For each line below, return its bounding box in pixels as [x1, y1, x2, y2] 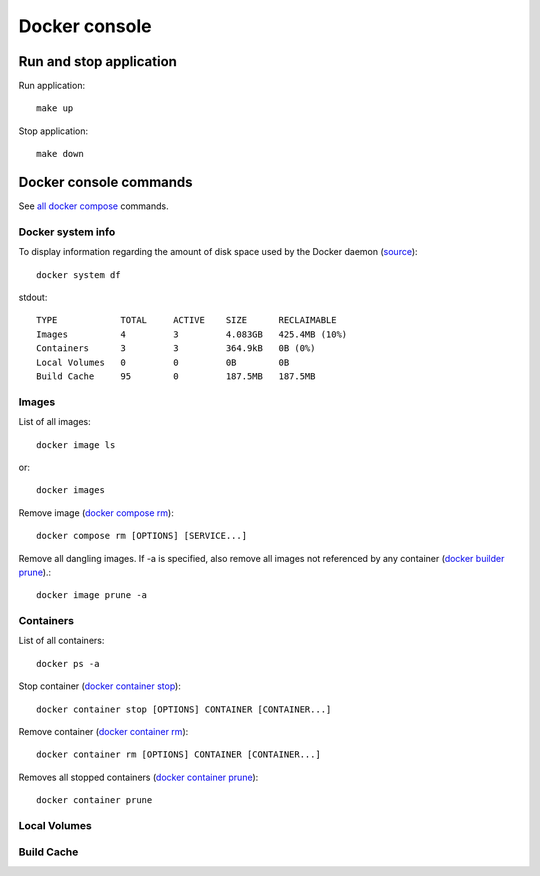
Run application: [18, 80, 85, 92]
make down [36, 148, 84, 160]
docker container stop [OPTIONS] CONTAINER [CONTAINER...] [36, 703, 332, 715]
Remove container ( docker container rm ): [18, 725, 189, 737]
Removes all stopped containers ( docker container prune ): [18, 771, 259, 783]
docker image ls [36, 439, 116, 450]
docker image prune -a [36, 590, 148, 601]
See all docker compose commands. [18, 200, 169, 212]
